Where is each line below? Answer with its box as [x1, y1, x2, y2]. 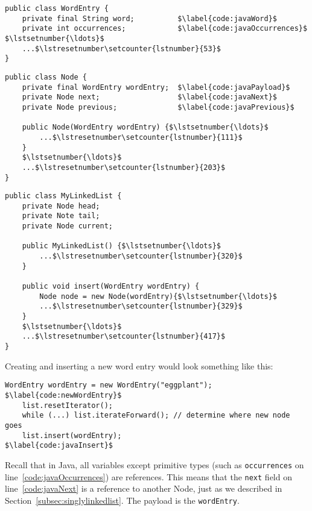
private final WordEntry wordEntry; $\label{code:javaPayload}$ [22, 83, 290, 92]
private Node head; [22, 201, 100, 210]
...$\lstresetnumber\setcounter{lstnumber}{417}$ [22, 332, 226, 341]
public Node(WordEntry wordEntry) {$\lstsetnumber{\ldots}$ [22, 123, 269, 132]
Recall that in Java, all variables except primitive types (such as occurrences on [5, 458, 304, 471]
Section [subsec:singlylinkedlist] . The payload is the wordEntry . [5, 494, 240, 506]
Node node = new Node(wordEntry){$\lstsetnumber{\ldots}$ [39, 292, 278, 301]
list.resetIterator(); [22, 401, 113, 410]
